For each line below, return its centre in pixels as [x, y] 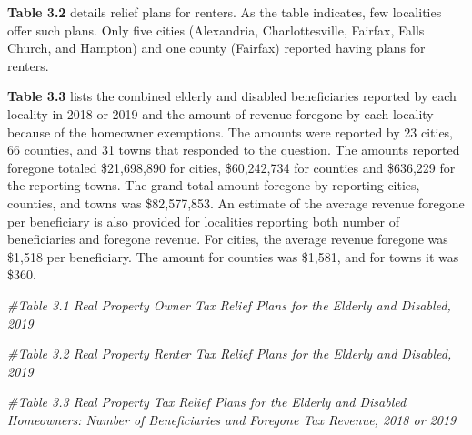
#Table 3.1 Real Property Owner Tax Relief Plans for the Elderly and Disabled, [229, 304]
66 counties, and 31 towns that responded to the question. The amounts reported [234, 150]
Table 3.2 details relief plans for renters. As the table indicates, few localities [225, 12]
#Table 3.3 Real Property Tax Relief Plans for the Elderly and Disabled [207, 402]
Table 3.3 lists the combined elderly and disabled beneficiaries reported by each [232, 96]
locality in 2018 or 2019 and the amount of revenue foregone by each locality [221, 113]
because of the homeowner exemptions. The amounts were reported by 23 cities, [231, 132]
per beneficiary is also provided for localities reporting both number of [204, 221]
